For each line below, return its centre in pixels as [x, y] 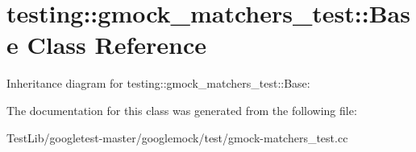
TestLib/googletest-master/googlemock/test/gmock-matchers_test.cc [177, 137]
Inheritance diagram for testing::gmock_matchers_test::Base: [158, 83]
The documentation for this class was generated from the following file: [182, 110]
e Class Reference [106, 45]
